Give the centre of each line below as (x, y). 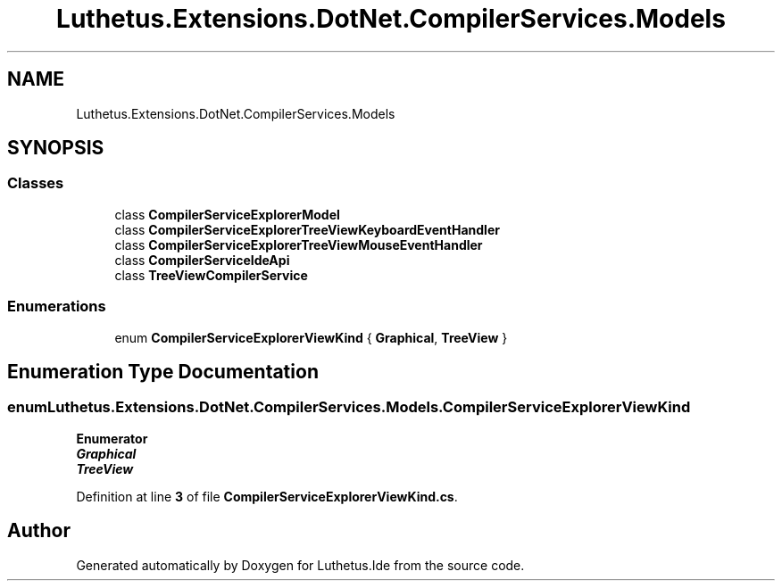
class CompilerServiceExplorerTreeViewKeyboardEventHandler (307, 229)
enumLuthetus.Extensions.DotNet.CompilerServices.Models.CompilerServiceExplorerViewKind (349, 407)
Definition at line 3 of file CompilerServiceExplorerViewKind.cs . (267, 496)
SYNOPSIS (56, 148)
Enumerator (112, 438)
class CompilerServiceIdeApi (202, 260)
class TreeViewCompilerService (211, 275)
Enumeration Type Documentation (163, 371)
